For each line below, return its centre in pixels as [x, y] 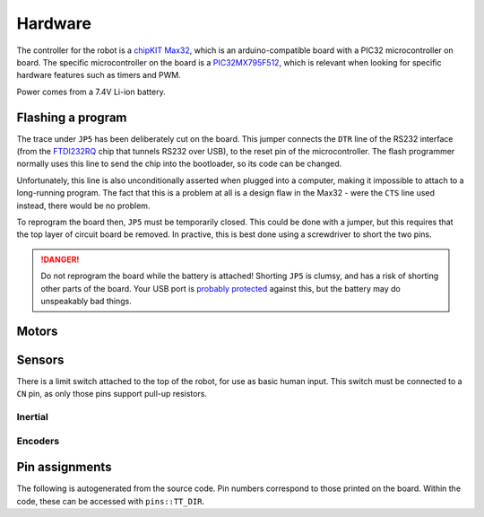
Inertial [32, 417]
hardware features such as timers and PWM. [99, 75]
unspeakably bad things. [86, 301]
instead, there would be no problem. [83, 206]
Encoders [38, 441]
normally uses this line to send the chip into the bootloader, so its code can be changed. [179, 164]
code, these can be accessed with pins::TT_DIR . [111, 501]
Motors [37, 331]
